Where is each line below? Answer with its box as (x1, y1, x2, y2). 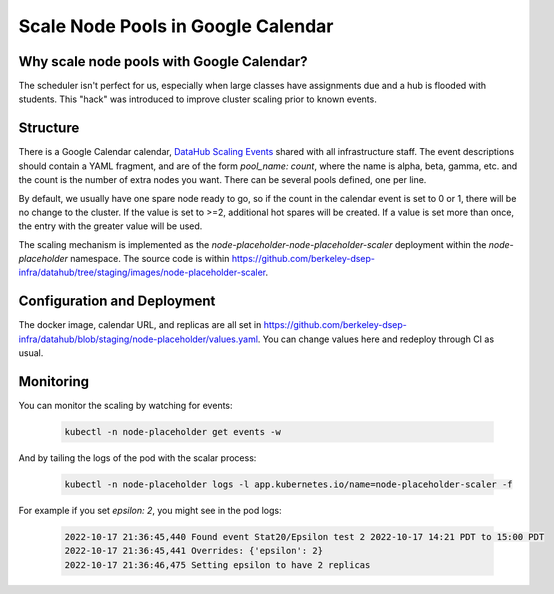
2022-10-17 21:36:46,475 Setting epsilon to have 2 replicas (64, 559, 371, 570)
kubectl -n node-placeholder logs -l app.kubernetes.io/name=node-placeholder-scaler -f (64, 479, 514, 490)
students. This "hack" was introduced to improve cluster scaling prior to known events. (18, 93, 377, 105)
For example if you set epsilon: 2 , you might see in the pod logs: (18, 505, 282, 517)
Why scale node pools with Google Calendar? (18, 53, 308, 70)
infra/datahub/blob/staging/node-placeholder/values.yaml (18, 333, 259, 345)
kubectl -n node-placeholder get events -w (64, 426, 282, 438)
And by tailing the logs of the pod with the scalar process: (18, 452, 257, 464)
